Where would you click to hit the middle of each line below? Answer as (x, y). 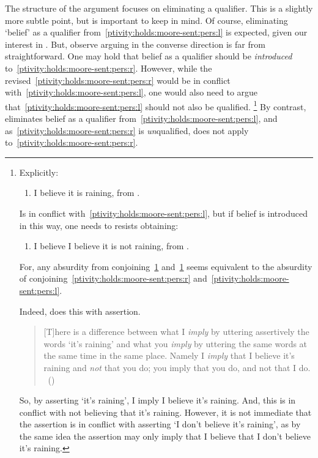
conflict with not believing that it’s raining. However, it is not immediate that (165, 412)
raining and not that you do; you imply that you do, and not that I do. (177, 367)
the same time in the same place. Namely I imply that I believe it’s (169, 355)
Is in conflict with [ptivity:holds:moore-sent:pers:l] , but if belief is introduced (163, 213)
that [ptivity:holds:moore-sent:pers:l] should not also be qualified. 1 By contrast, (156, 105)
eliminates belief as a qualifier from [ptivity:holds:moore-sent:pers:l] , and (141, 118)
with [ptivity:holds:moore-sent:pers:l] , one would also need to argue (131, 92)
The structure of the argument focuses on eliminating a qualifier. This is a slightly (159, 8)
